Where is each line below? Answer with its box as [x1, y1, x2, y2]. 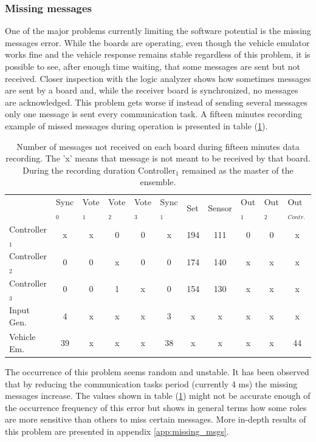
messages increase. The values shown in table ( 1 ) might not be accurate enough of [5, 389, 311, 402]
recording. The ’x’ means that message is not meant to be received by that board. [5, 152, 311, 165]
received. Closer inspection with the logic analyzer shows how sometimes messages [5, 72, 311, 84]
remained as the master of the [182, 163, 294, 176]
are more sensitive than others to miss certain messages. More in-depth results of [5, 413, 306, 426]
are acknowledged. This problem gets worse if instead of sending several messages [5, 95, 307, 108]
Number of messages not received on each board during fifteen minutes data [16, 140, 300, 152]
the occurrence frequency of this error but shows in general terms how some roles [5, 401, 307, 413]
